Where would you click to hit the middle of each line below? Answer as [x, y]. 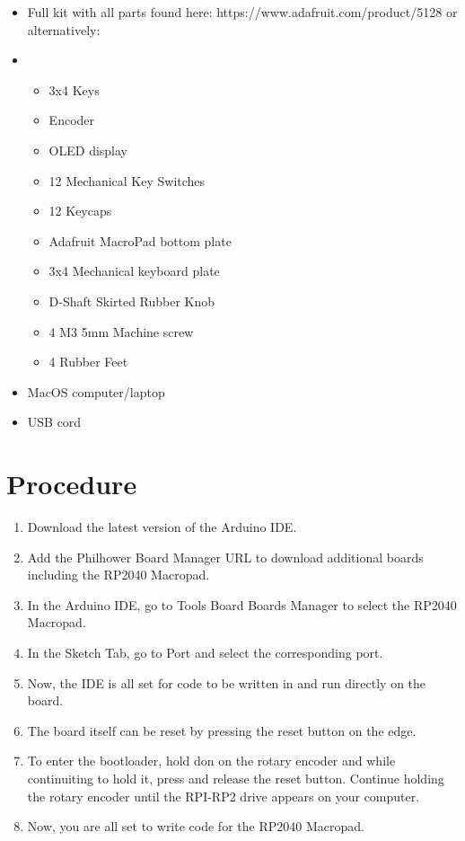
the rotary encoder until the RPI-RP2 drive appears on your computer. [224, 796]
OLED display [88, 150]
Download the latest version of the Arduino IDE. [162, 527]
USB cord [54, 422]
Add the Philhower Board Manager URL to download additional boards [225, 557]
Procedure [72, 484]
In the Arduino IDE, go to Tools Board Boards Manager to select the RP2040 [242, 604]
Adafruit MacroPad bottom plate [140, 240]
